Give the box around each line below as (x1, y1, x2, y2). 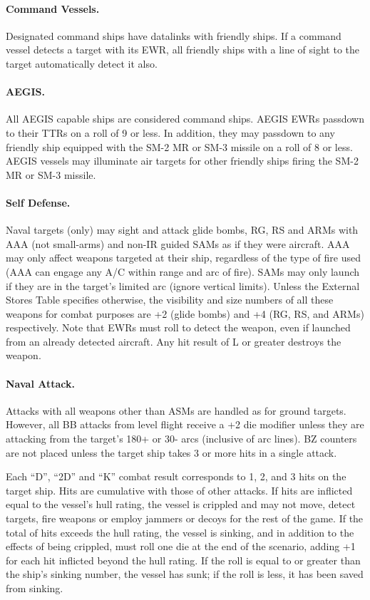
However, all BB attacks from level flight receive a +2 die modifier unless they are (6, 417, 364, 432)
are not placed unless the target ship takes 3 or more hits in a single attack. (6, 445, 337, 460)
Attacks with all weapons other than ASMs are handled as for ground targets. (6, 403, 346, 418)
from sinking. (6, 581, 63, 595)
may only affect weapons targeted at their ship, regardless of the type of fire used (6, 250, 361, 265)
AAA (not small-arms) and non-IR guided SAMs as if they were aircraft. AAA (6, 236, 350, 251)
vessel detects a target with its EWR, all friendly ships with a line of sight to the (6, 42, 360, 57)
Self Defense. (6, 195, 71, 210)
